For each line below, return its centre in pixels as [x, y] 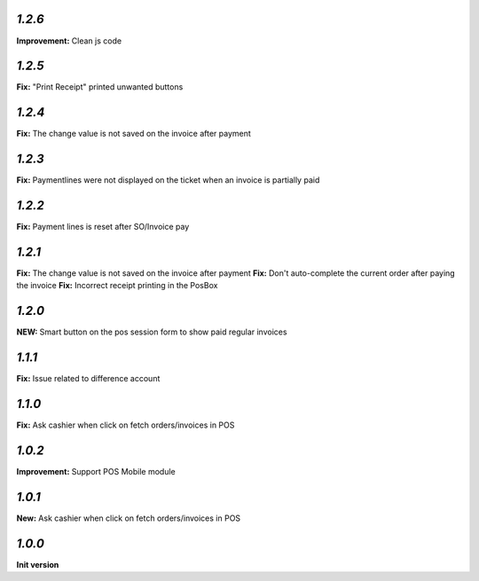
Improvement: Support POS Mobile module [96, 472]
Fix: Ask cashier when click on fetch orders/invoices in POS [126, 425]
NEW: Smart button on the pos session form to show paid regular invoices [152, 332]
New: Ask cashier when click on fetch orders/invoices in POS [129, 518]
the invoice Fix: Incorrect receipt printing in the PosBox [117, 286]
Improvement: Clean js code [69, 41]
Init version [38, 564]
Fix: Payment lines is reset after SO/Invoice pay [103, 227]
